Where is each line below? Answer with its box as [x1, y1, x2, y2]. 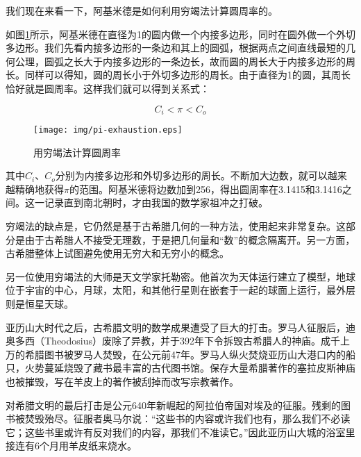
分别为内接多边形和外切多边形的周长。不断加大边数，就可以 [55, 168, 328, 183]
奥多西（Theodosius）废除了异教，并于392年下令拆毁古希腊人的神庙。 [6, 333, 321, 348]
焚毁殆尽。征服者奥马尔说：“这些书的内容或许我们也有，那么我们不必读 [24, 411, 351, 426]
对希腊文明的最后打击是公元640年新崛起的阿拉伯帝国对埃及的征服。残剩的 [6, 397, 341, 412]
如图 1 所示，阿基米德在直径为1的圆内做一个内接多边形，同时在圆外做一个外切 [6, 26, 355, 41]
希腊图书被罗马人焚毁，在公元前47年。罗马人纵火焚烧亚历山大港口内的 [24, 347, 346, 361]
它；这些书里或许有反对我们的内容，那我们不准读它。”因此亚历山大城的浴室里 [6, 424, 355, 439]
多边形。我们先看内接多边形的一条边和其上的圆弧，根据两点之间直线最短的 [6, 40, 346, 55]
